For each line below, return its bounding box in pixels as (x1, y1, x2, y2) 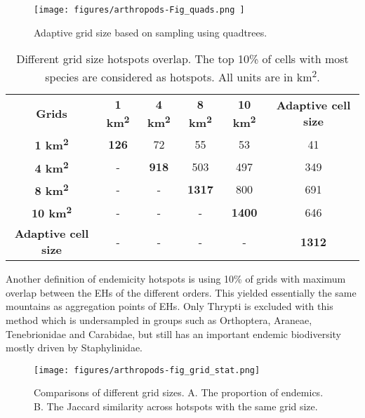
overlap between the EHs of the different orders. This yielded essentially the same (6, 285, 357, 299)
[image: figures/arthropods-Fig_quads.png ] (34, 5, 245, 15)
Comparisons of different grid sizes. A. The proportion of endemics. (34, 385, 324, 400)
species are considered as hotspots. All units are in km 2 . (45, 67, 320, 86)
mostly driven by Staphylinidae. (6, 340, 142, 355)
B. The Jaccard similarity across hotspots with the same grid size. (34, 399, 318, 414)
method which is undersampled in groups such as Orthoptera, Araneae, (6, 313, 312, 327)
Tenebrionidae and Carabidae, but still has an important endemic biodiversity (6, 326, 342, 341)
